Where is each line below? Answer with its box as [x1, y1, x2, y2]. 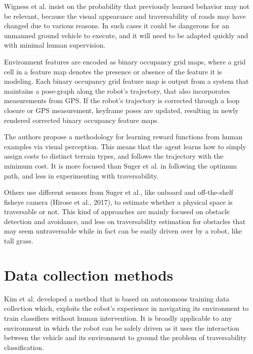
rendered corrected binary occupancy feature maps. [4, 115, 159, 125]
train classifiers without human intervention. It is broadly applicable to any [4, 312, 232, 323]
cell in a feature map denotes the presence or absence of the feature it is [4, 66, 222, 76]
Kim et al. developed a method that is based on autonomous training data [4, 293, 230, 303]
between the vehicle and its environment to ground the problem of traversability [4, 332, 247, 343]
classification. [4, 342, 44, 352]
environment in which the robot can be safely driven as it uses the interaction [4, 322, 240, 333]
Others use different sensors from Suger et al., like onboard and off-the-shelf [4, 187, 233, 197]
